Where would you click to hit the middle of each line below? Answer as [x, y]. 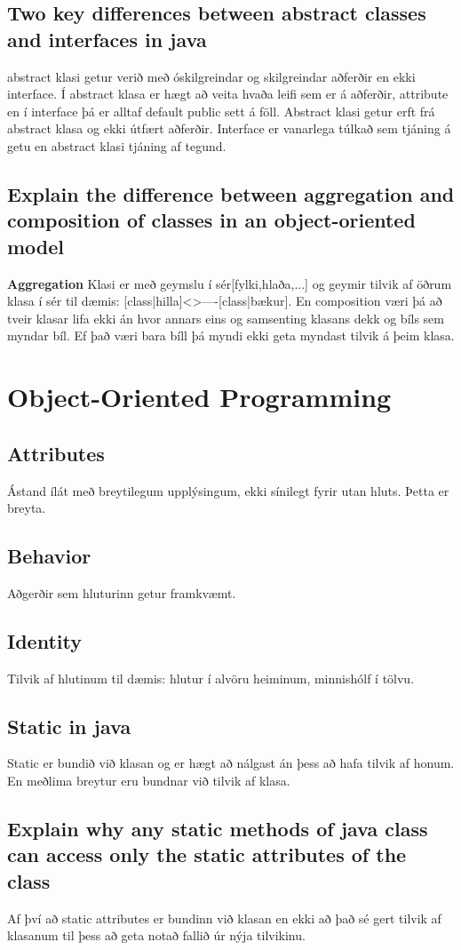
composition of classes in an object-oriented [211, 220]
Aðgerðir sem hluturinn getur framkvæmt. [122, 592]
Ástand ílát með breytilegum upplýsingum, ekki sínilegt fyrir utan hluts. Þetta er [228, 490]
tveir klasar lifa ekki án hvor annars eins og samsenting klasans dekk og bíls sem [226, 318]
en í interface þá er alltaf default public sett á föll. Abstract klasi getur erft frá [221, 111]
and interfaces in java [107, 39]
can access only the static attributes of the [207, 854]
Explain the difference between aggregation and [231, 193]
